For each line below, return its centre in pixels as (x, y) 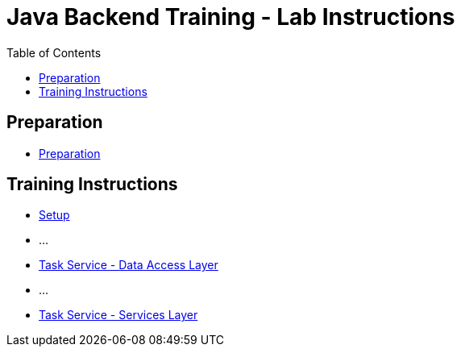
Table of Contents (54, 52)
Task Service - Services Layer (118, 315)
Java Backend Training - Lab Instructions (231, 17)
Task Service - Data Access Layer (129, 265)
